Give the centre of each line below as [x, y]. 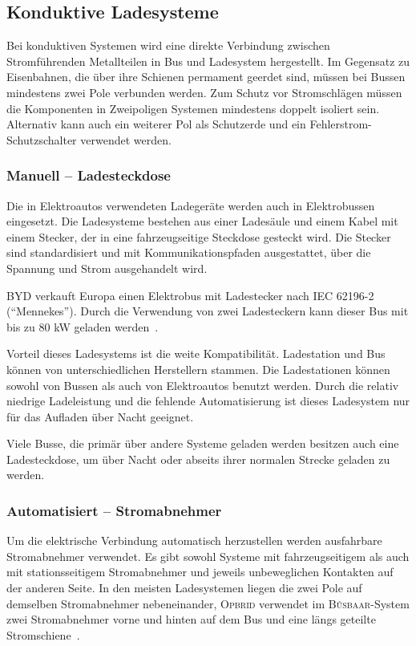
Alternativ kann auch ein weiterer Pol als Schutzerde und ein [156, 124]
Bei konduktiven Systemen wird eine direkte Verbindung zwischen [168, 45]
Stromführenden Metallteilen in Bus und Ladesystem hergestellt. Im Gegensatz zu [208, 61]
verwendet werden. [126, 139]
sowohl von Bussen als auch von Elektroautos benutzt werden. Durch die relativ [203, 385]
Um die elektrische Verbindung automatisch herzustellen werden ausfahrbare [194, 540]
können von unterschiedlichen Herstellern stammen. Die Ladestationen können [198, 369]
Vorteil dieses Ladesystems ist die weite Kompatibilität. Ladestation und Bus [196, 353]
